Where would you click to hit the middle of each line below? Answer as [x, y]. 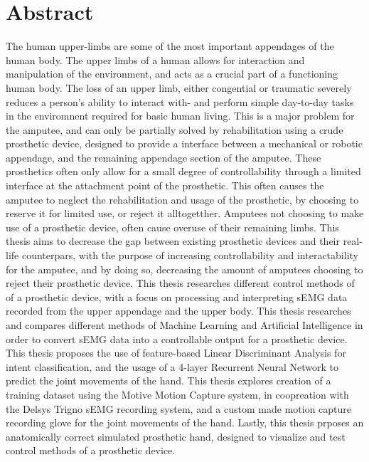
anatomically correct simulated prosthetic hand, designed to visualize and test [176, 436]
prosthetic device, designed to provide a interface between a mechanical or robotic [184, 143]
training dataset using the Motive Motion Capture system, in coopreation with [177, 394]
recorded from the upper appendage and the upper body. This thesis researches [178, 311]
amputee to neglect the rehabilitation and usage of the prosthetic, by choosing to [182, 199]
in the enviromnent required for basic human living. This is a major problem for [180, 116]
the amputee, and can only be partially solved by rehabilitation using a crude [175, 129]
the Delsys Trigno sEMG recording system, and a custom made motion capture [179, 408]
